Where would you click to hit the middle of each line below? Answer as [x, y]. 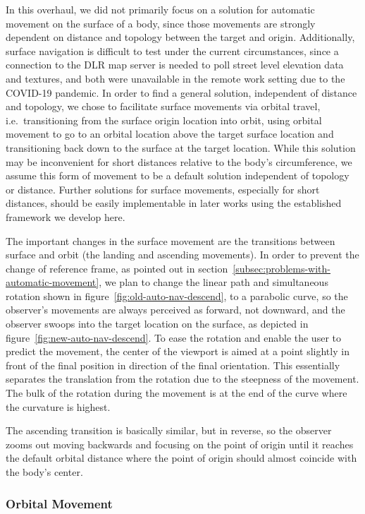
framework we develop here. [66, 216]
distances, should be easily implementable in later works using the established [174, 203]
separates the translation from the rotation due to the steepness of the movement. [182, 379]
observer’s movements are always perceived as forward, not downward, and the [175, 310]
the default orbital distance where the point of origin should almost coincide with [181, 458]
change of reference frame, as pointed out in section [117, 268]
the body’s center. [44, 472]
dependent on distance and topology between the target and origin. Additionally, [180, 37]
